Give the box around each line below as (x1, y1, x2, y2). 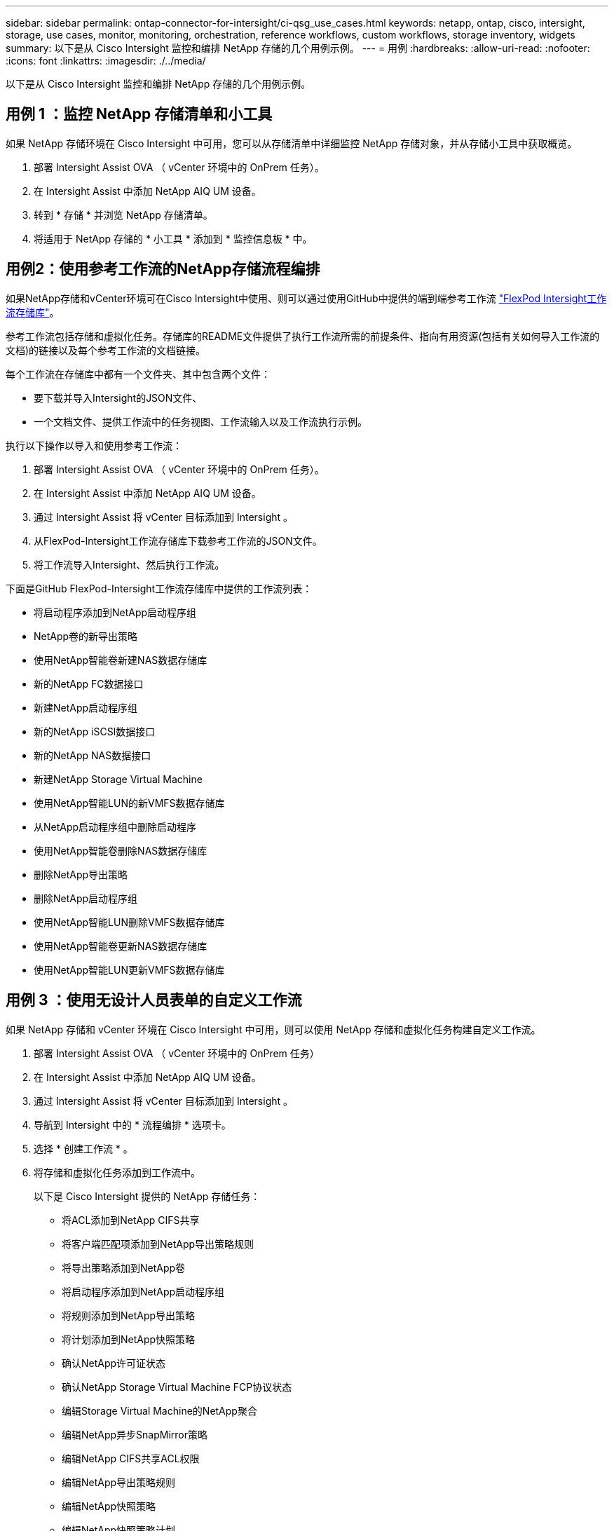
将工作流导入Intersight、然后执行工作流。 (34, 558, 225, 571)
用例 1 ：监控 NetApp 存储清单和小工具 (6, 105, 273, 123)
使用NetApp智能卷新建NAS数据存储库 (34, 653, 207, 666)
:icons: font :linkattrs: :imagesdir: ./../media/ (6, 55, 206, 67)
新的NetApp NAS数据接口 (34, 749, 151, 761)
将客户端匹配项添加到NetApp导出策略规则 (62, 1237, 254, 1250)
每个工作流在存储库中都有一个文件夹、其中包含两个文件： (6, 367, 271, 380)
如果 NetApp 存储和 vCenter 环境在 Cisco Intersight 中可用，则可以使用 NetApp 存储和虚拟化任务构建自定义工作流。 (6, 1023, 541, 1035)
